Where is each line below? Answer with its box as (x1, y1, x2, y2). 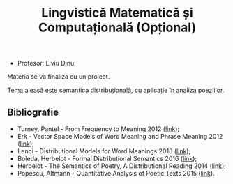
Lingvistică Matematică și (41, 5, 193, 21)
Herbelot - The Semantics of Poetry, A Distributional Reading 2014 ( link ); (17, 162, 227, 170)
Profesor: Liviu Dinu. (17, 59, 76, 68)
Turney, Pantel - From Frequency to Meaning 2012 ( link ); (17, 125, 180, 133)
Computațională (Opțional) (38, 20, 197, 36)
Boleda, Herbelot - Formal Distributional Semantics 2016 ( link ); (17, 155, 197, 162)
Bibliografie (7, 106, 59, 118)
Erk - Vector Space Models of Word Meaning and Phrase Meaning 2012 (17, 132, 223, 140)
